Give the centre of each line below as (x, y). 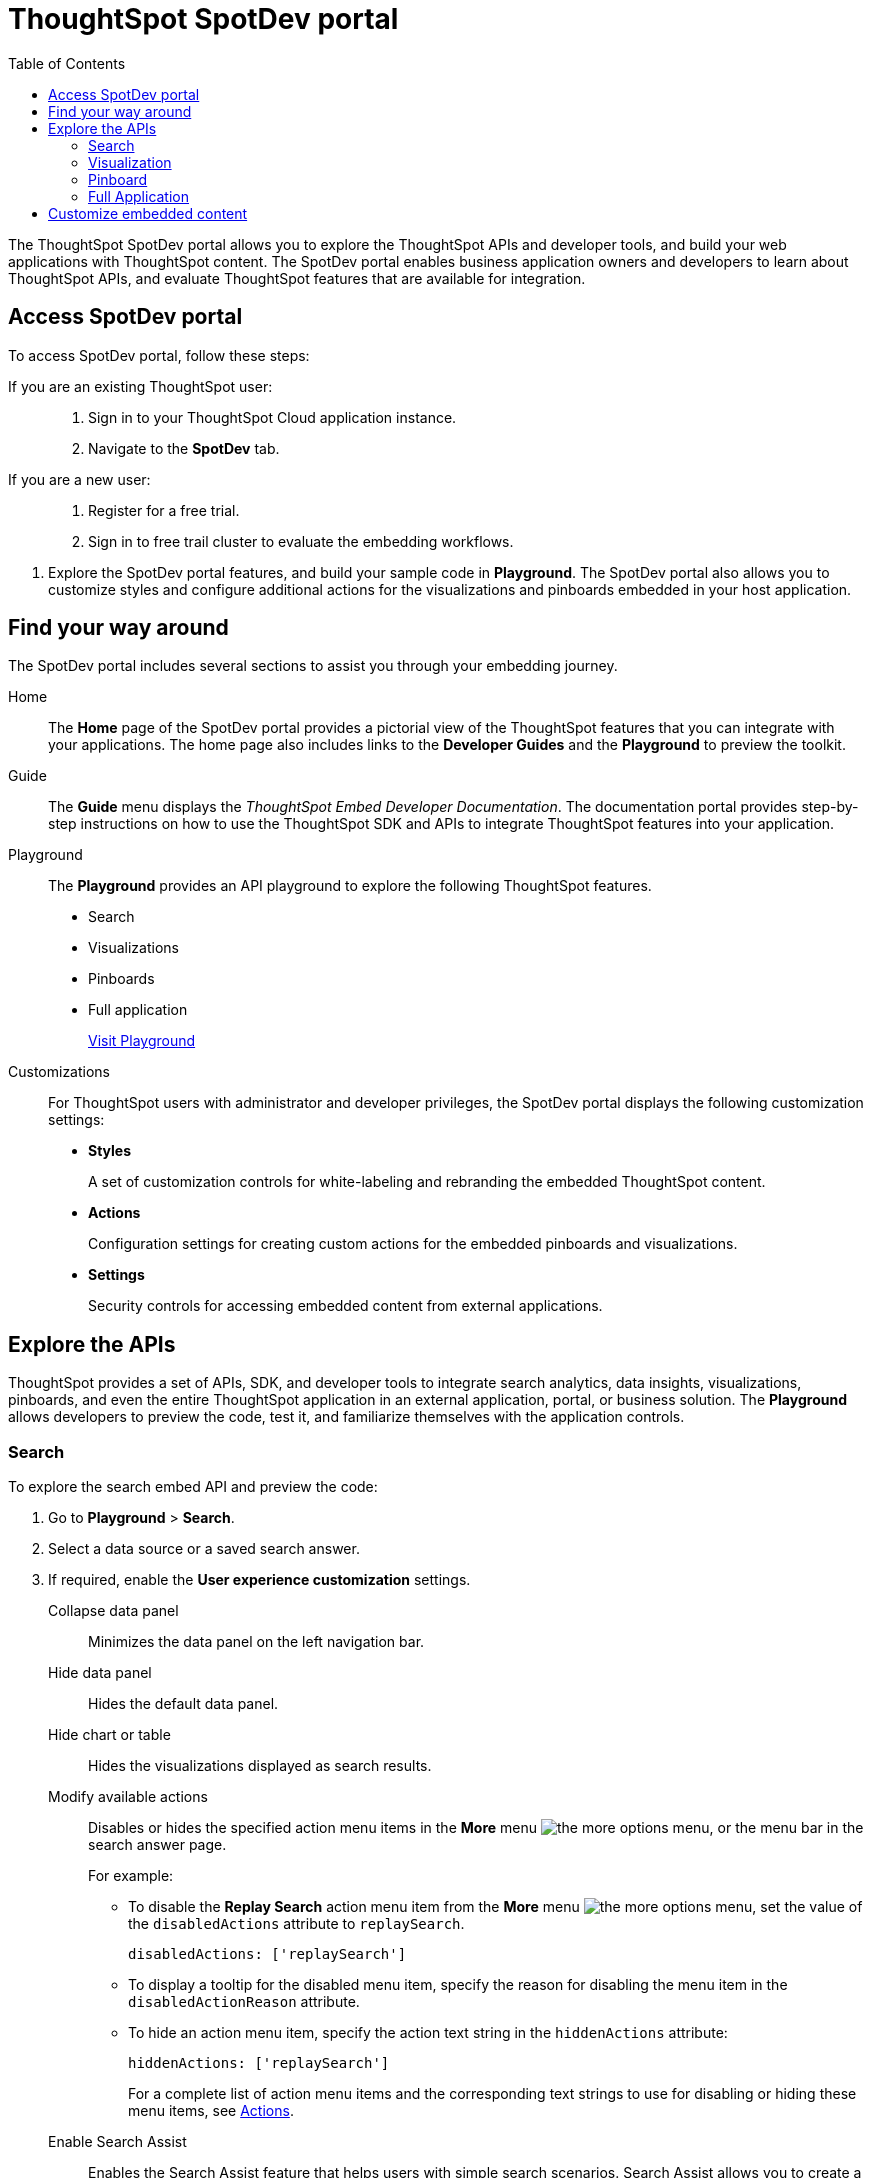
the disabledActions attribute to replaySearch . (296, 1924)
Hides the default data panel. (183, 1704)
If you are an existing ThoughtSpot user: (140, 386)
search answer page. (157, 1845)
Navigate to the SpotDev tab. (184, 448)
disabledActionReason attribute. (244, 2002)
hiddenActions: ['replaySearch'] (259, 2063)
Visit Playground (142, 1041)
